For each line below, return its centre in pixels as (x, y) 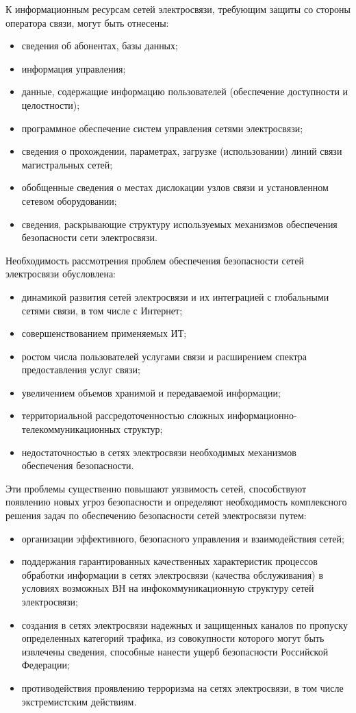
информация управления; (74, 68)
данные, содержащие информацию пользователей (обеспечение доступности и (185, 91)
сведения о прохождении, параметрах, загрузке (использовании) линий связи (182, 151)
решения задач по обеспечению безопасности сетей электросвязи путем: (156, 515)
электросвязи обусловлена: (61, 274)
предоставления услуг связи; (81, 370)
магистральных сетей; (67, 164)
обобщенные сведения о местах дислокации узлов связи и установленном (175, 187)
